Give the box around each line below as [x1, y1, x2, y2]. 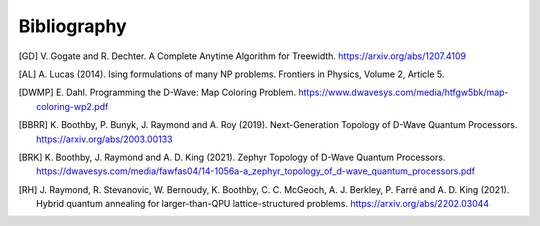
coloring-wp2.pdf [36, 100, 109, 112]
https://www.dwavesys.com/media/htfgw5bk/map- [298, 86, 509, 99]
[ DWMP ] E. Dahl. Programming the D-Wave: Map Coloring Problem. [18, 86, 297, 99]
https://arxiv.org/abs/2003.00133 [36, 133, 173, 145]
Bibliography [18, 15, 127, 37]
